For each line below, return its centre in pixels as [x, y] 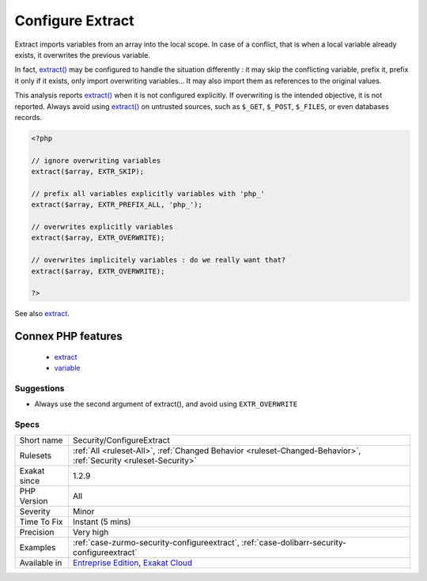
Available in [41, 563]
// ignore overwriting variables [96, 160]
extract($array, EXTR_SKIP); [88, 172]
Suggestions [40, 388]
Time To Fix [41, 522]
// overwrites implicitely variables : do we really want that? [159, 260]
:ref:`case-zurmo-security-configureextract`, [156, 543]
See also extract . [42, 314]
